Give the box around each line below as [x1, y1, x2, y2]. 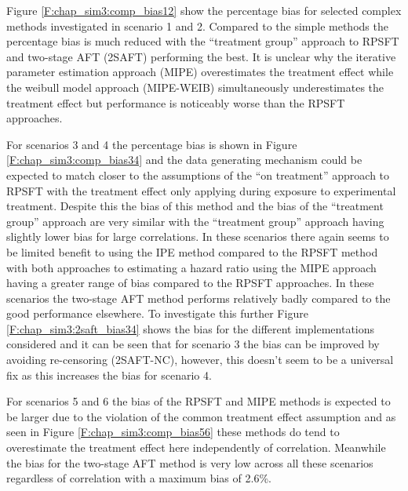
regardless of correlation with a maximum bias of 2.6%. [6, 470, 271, 486]
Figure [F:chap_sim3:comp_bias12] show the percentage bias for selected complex [6, 2, 402, 18]
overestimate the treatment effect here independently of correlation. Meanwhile [6, 439, 386, 456]
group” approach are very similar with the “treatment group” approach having [6, 213, 384, 229]
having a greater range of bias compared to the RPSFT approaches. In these [6, 275, 374, 291]
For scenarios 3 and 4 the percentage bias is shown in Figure [6, 136, 297, 152]
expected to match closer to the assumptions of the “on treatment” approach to [6, 166, 390, 183]
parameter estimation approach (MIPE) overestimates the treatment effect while [6, 64, 394, 80]
